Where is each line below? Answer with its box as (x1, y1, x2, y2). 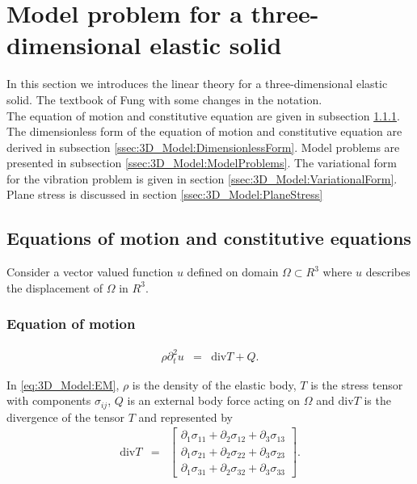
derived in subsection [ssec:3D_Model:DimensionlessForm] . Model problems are (6, 138, 400, 155)
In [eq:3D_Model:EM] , (6, 376, 120, 393)
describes (365, 263, 411, 280)
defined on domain (187, 263, 279, 280)
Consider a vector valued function (6, 263, 174, 280)
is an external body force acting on (127, 392, 301, 409)
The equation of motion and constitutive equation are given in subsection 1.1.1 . (6, 107, 400, 124)
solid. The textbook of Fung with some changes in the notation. (6, 90, 322, 107)
